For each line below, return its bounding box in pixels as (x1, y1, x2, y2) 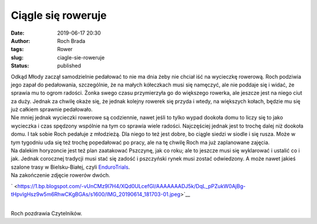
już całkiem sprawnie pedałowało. (11, 106, 93, 113)
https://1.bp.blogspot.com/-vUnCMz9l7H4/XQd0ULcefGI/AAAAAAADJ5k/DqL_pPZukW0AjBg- (17, 182, 246, 189)
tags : (11, 46, 24, 53)
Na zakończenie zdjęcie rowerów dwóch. (11, 172, 110, 179)
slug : (11, 54, 23, 61)
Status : (11, 62, 29, 69)
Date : (11, 29, 25, 36)
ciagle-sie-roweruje (57, 54, 105, 61)
